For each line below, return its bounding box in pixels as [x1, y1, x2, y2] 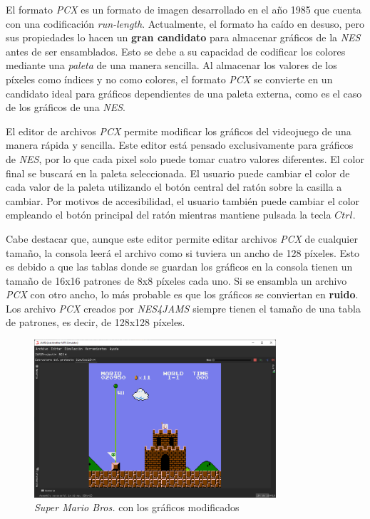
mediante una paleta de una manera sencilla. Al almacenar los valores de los [6, 58, 337, 73]
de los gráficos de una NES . [6, 100, 125, 115]
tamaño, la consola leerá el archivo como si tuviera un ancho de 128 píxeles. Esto [6, 245, 360, 260]
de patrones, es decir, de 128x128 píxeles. [6, 315, 185, 330]
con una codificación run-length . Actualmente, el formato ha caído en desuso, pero [6, 16, 364, 31]
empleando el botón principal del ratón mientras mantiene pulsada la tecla [6, 207, 332, 222]
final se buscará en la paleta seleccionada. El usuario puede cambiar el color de [6, 165, 350, 180]
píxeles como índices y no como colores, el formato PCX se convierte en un [6, 71, 333, 86]
